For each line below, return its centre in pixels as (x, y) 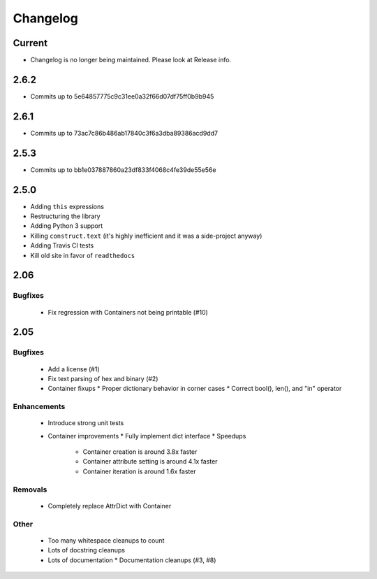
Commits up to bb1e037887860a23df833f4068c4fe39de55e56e (123, 170)
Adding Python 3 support (67, 226)
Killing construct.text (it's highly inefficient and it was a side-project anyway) (146, 236)
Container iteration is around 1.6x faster (139, 471)
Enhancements (39, 407)
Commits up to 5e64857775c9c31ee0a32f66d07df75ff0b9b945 (122, 96)
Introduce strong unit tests (86, 423)
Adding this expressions (67, 206)
